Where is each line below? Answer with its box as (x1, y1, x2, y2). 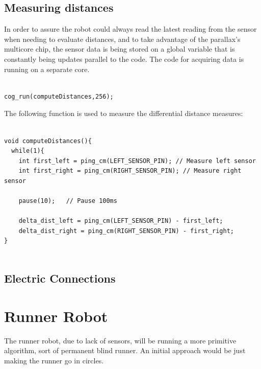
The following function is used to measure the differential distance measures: (4, 108, 243, 119)
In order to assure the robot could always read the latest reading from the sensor (4, 24, 257, 34)
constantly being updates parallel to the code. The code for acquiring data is (4, 53, 244, 64)
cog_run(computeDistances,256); (4, 93, 114, 100)
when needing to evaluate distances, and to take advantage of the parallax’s (4, 33, 241, 44)
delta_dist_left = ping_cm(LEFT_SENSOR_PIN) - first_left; (18, 217, 223, 225)
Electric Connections (4, 270, 116, 286)
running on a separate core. (4, 63, 90, 74)
